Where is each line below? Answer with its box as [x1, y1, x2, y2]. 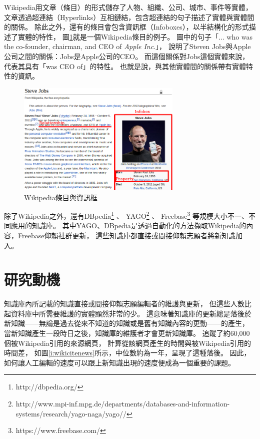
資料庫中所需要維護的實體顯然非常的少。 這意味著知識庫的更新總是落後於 [10, 308, 251, 318]
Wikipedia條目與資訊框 [24, 192, 97, 202]
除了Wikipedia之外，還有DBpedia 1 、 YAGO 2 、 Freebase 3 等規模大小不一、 [4, 209, 248, 221]
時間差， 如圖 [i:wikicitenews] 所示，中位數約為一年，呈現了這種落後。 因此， [4, 347, 251, 358]
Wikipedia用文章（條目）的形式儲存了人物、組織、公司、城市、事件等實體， [4, 2, 252, 12]
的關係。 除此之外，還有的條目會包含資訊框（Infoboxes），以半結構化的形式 [4, 22, 249, 32]
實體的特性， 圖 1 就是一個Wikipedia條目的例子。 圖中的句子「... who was [17, 31, 253, 42]
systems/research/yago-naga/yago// [15, 408, 127, 418]
